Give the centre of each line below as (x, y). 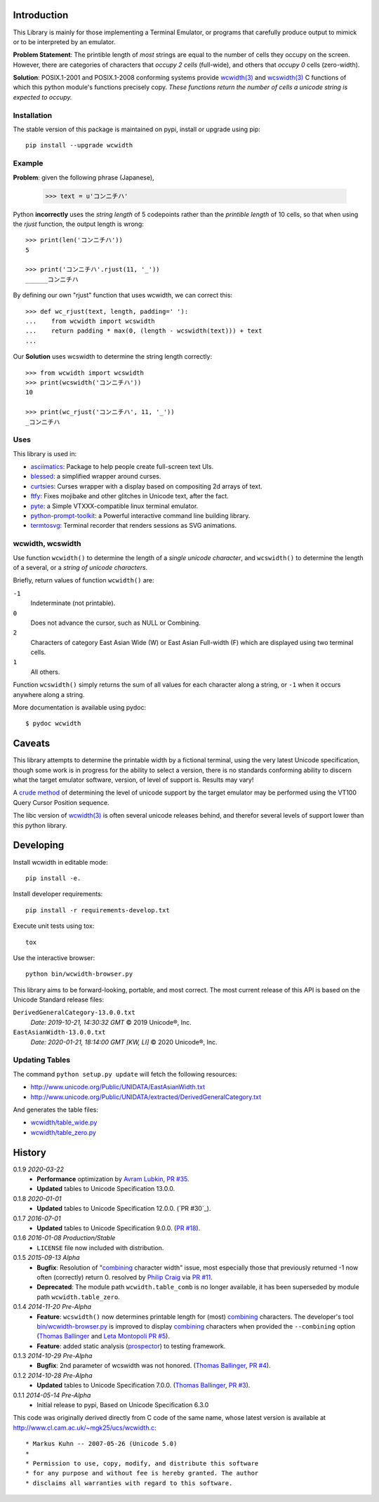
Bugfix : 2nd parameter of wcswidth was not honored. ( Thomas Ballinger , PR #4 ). (154, 1366)
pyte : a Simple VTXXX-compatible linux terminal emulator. (114, 506)
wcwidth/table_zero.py (63, 1132)
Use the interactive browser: (54, 957)
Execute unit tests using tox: (54, 926)
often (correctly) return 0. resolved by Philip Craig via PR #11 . (125, 1277)
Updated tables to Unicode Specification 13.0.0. (106, 1189)
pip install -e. (53, 878)
